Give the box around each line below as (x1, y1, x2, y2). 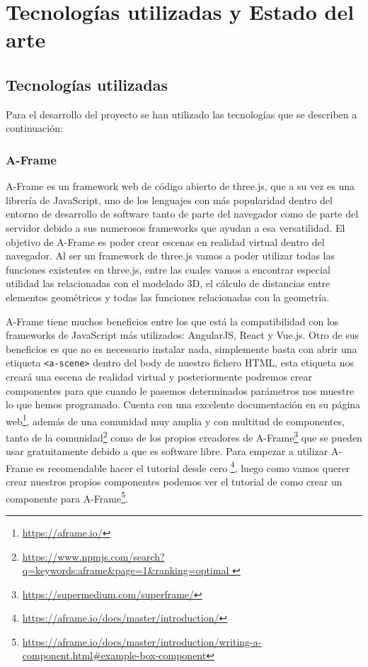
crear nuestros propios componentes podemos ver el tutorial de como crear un (6, 474, 343, 489)
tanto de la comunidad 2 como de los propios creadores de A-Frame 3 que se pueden (6, 427, 362, 444)
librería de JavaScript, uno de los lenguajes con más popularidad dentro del (6, 192, 333, 207)
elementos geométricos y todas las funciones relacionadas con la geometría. (6, 289, 330, 304)
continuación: (6, 120, 63, 135)
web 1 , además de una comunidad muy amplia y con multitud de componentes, (6, 411, 345, 428)
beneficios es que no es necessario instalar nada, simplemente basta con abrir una (6, 341, 357, 356)
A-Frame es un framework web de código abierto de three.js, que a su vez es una (6, 179, 355, 194)
